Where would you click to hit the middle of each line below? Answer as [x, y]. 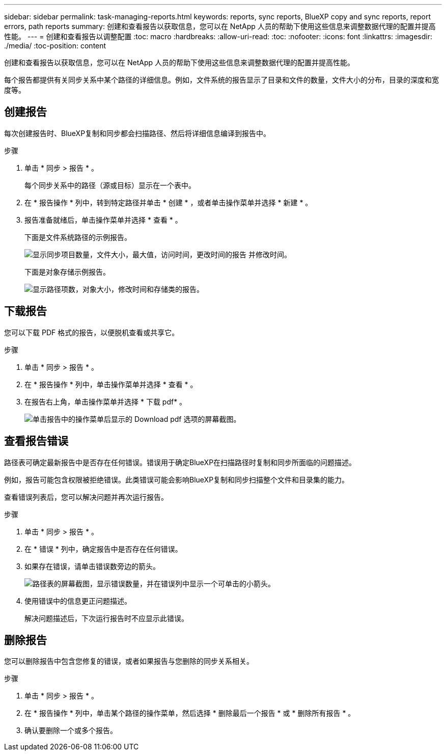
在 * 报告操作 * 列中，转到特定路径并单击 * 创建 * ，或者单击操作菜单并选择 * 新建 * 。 [169, 202]
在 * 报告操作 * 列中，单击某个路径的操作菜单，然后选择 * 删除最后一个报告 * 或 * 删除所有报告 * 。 [190, 713]
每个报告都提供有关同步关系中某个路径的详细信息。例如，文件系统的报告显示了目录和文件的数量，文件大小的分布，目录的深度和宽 [221, 80]
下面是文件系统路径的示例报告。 [78, 237]
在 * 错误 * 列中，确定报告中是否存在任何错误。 [103, 549]
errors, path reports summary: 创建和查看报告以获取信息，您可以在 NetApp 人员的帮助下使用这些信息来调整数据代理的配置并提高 [220, 26]
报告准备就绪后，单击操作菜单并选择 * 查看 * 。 [103, 220]
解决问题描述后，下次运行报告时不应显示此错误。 [106, 618]
